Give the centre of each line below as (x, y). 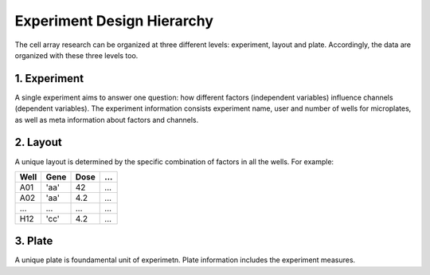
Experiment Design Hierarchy (114, 21)
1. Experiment (49, 79)
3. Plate (34, 241)
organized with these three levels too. (76, 55)
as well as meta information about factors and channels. (107, 120)
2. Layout (39, 142)
